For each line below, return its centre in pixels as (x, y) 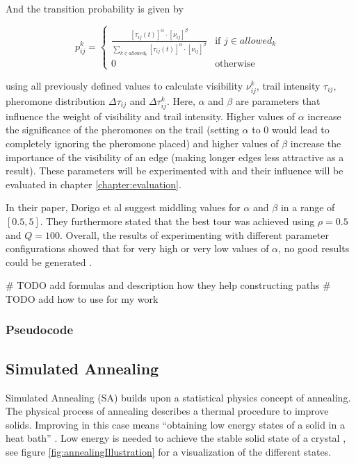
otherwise (235, 64)
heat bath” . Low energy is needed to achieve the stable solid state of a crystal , (176, 438)
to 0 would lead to (291, 130)
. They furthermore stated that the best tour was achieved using (177, 221)
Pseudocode (40, 330)
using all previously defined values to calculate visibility (124, 85)
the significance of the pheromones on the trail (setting (122, 130)
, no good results (314, 248)
